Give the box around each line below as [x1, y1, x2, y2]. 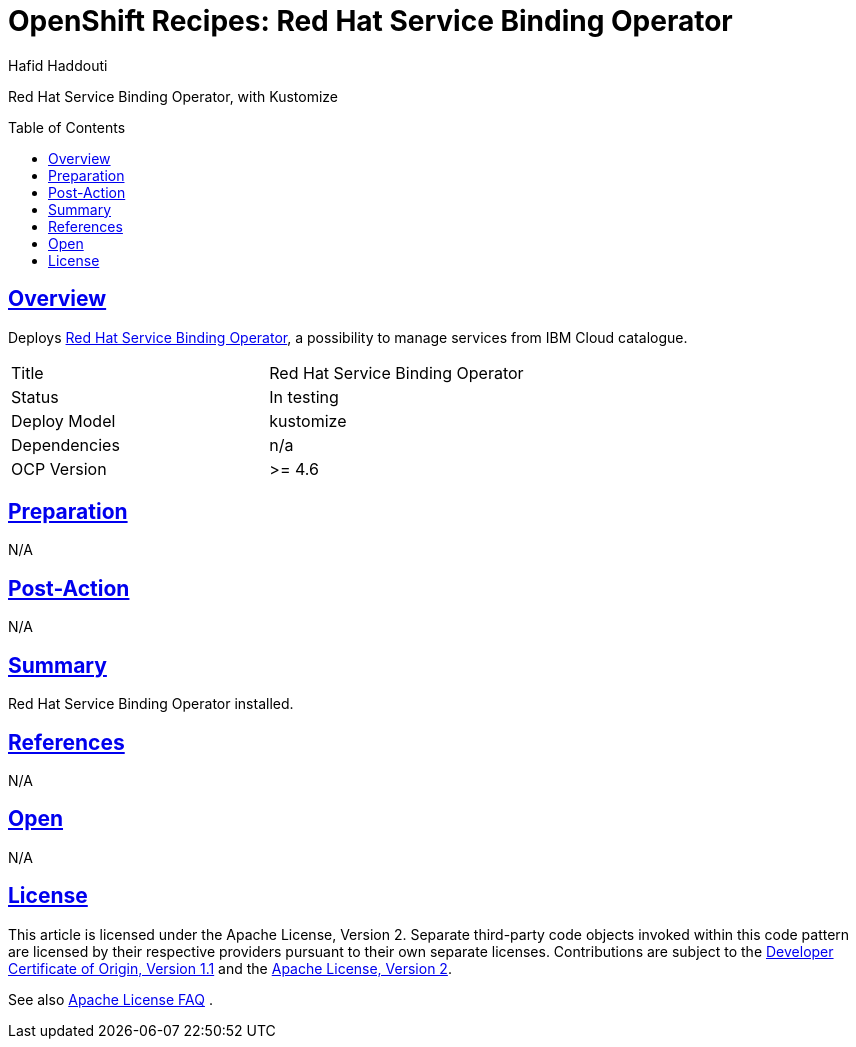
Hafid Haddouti [8, 56, 108, 74]
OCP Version [11, 458, 107, 479]
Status [11, 386, 59, 407]
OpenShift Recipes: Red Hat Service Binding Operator [8, 4, 733, 38]
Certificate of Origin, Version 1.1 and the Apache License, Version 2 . [8, 959, 452, 977]
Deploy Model [11, 410, 116, 431]
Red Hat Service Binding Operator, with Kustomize [8, 87, 339, 105]
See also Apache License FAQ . [8, 990, 213, 1008]
